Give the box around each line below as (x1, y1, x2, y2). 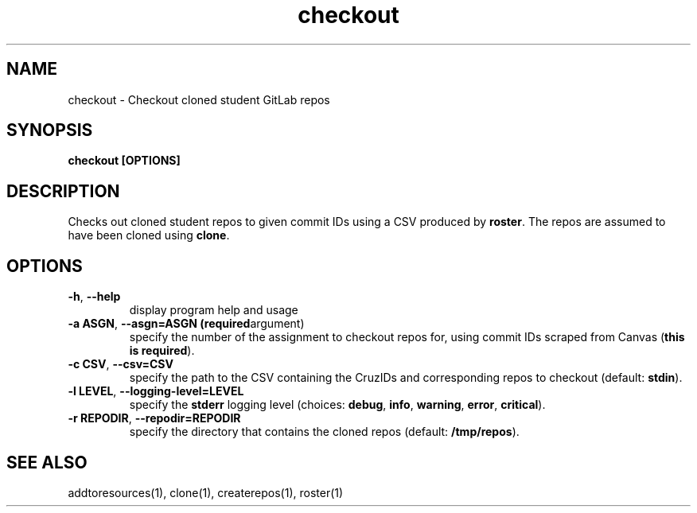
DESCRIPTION (6, 181, 120, 201)
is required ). (129, 344, 195, 358)
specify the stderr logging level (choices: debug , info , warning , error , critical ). (129, 398, 546, 412)
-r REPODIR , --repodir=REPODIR (68, 411, 241, 426)
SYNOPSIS (6, 120, 93, 141)
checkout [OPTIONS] (68, 154, 181, 168)
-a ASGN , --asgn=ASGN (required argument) (68, 317, 305, 331)
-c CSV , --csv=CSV (68, 357, 173, 371)
